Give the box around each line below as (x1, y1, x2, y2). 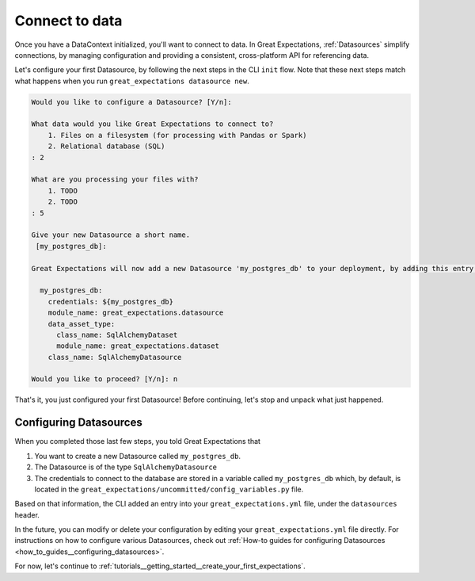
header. (14, 510, 40, 519)
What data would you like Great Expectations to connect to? (31, 120, 274, 128)
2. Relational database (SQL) (47, 142, 165, 151)
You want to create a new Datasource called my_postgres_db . (34, 451, 241, 461)
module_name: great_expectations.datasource (47, 308, 224, 317)
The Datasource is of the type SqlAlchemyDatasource (34, 462, 218, 472)
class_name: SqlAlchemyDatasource (47, 353, 182, 361)
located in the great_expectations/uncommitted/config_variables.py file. (34, 484, 304, 494)
